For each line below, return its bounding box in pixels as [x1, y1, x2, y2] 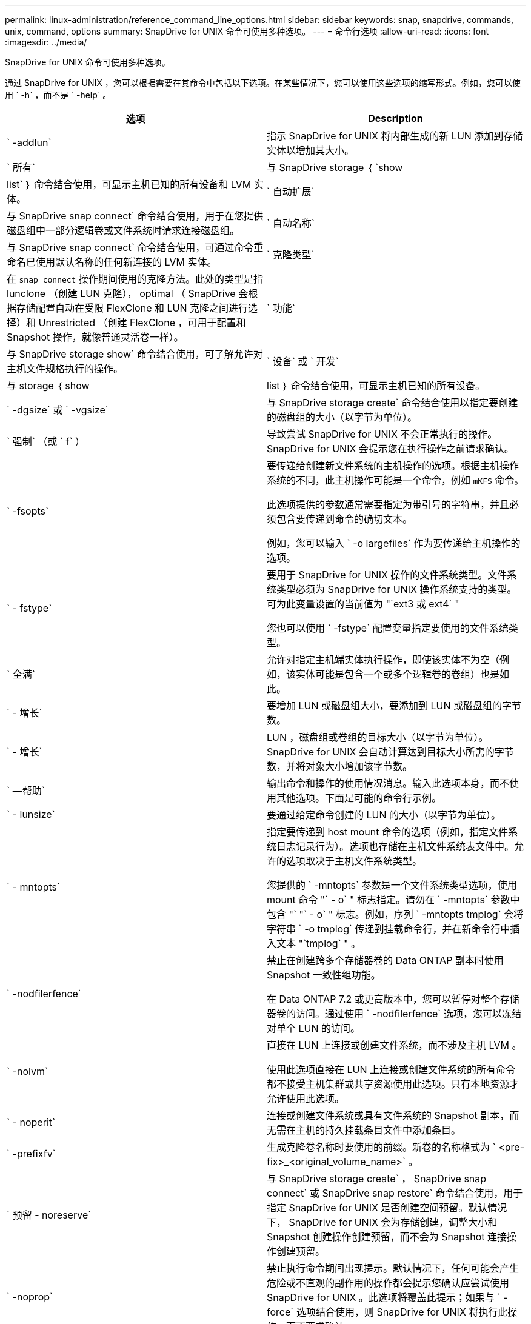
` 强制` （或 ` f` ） [7, 435, 85, 447]
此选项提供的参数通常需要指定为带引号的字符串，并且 [267, 498, 510, 510]
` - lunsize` [7, 808, 55, 820]
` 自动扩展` [267, 186, 315, 198]
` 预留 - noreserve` [7, 1209, 92, 1221]
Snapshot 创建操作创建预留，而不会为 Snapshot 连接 [267, 1231, 507, 1243]
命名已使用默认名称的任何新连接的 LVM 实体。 [7, 256, 217, 268]
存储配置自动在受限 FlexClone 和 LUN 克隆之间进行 [16, 302, 248, 314]
